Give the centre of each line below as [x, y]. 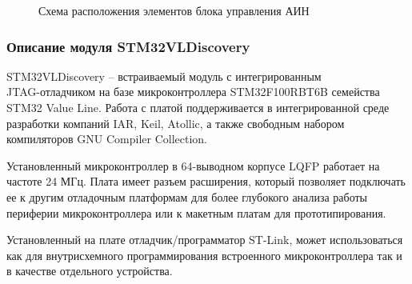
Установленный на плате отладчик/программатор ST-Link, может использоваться [205, 240]
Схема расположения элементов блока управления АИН [174, 10]
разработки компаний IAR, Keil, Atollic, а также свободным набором [176, 123]
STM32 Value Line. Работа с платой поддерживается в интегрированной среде [198, 107]
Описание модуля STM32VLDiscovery [128, 46]
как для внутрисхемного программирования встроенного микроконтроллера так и [204, 255]
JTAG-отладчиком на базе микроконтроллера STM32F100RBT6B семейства [193, 92]
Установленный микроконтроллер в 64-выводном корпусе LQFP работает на [193, 165]
